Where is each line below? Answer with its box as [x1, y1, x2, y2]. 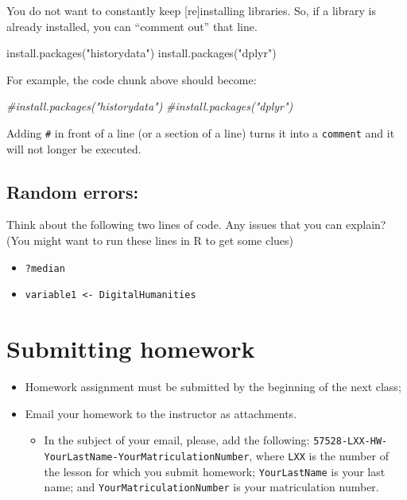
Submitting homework [6, 332, 255, 365]
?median [25, 262, 65, 274]
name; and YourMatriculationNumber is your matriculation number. [44, 479, 379, 495]
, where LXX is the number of [249, 447, 389, 463]
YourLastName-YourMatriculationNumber [44, 451, 250, 463]
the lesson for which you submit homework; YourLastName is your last [44, 463, 386, 479]
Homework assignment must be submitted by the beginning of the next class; [25, 378, 401, 395]
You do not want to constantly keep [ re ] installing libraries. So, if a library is [6, 2, 376, 18]
